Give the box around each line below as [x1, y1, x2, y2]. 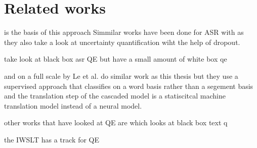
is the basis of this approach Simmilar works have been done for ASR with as [4, 27, 244, 37]
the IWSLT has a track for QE [4, 134, 99, 144]
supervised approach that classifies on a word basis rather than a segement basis [4, 80, 253, 91]
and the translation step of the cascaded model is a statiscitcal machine [4, 90, 226, 101]
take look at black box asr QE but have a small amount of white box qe [4, 54, 227, 64]
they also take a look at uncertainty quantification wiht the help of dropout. [4, 36, 240, 47]
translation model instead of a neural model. [4, 100, 142, 111]
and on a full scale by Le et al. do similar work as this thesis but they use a [4, 70, 238, 81]
